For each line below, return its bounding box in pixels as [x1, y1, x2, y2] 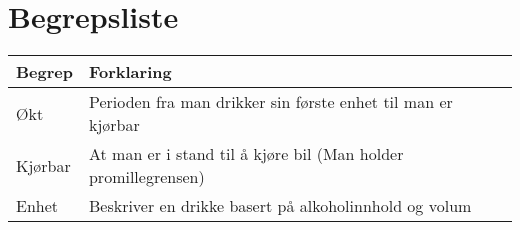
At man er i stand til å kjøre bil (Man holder [88, 142, 404, 166]
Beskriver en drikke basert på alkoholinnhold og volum [88, 194, 472, 218]
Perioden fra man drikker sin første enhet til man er [88, 90, 453, 114]
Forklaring [88, 60, 172, 84]
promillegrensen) [88, 165, 205, 189]
